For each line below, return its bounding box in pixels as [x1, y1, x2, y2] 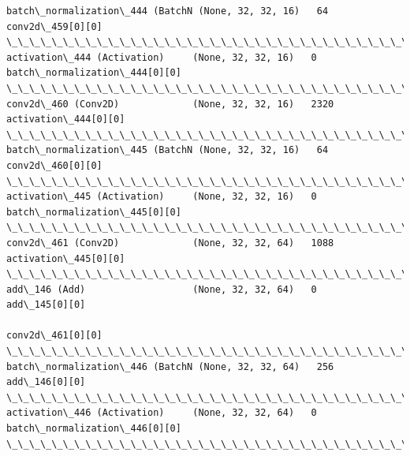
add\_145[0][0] [6, 299, 86, 311]
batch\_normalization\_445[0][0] [6, 206, 181, 218]
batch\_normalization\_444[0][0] [6, 67, 181, 79]
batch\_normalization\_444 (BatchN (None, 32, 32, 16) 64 [6, 6, 329, 17]
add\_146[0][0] [6, 376, 86, 388]
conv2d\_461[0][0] [6, 330, 102, 342]
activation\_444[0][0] [6, 114, 125, 125]
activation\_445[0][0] [6, 252, 125, 264]
